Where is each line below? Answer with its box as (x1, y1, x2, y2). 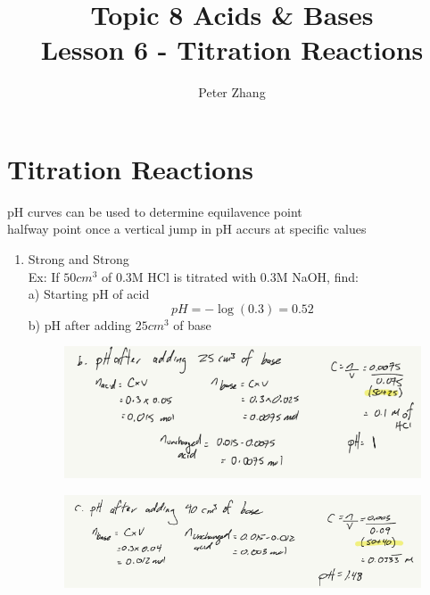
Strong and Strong (28, 250, 129, 269)
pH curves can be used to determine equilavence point (7, 202, 302, 220)
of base (173, 315, 211, 334)
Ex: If (28, 267, 60, 285)
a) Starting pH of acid (28, 285, 150, 303)
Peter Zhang (198, 83, 266, 102)
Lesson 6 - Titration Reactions (40, 31, 424, 68)
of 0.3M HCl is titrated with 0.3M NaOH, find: (101, 267, 359, 285)
